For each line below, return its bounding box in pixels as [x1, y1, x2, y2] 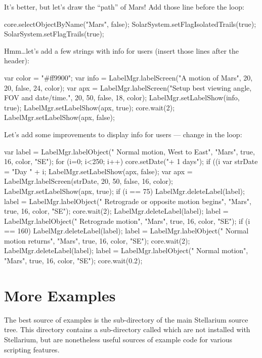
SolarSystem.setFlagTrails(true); [4, 28, 104, 39]
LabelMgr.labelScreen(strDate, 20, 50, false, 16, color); [4, 176, 173, 186]
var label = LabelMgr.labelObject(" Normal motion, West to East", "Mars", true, [4, 146, 255, 156]
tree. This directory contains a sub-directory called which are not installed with [4, 324, 250, 335]
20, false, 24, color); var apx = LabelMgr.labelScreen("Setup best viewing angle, [4, 82, 252, 93]
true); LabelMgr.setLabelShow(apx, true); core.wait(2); [4, 102, 175, 112]
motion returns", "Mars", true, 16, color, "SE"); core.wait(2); [4, 235, 190, 246]
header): [4, 55, 29, 66]
